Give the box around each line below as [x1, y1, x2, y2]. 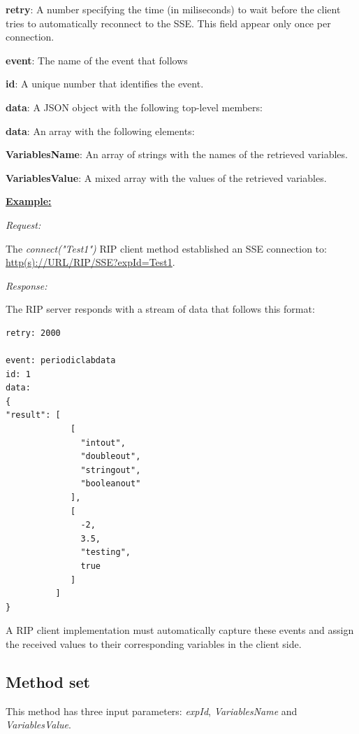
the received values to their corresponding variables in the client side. [6, 636, 302, 651]
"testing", [80, 547, 131, 558]
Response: [6, 278, 47, 292]
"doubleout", [80, 451, 141, 462]
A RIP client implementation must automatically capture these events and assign [6, 623, 354, 637]
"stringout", [80, 465, 141, 475]
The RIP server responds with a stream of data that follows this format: [6, 302, 315, 316]
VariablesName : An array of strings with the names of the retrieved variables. [6, 147, 348, 162]
